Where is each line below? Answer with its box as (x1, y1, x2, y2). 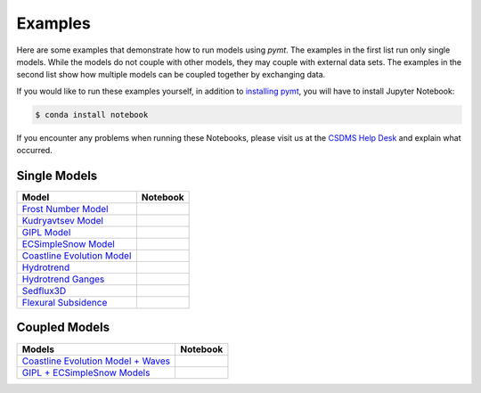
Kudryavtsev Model (21, 214, 104, 226)
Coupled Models (16, 320, 110, 335)
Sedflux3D (21, 284, 67, 297)
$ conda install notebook (35, 110, 149, 119)
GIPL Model (21, 225, 71, 238)
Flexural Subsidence (21, 296, 108, 308)
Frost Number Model (21, 202, 109, 215)
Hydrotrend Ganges (21, 273, 105, 285)
